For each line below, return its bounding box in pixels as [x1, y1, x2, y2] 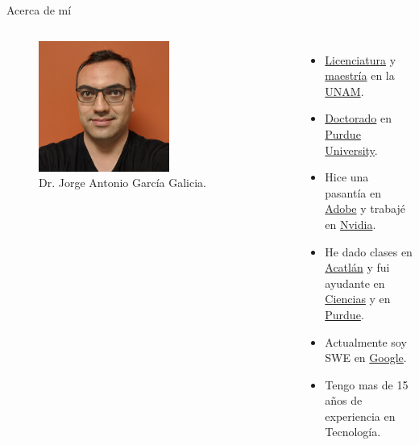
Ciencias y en [325, 290, 391, 307]
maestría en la [325, 67, 395, 84]
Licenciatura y [325, 51, 396, 68]
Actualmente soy [325, 333, 407, 350]
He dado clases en [325, 243, 413, 260]
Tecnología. [325, 423, 381, 440]
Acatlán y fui [325, 259, 390, 276]
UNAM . [325, 82, 364, 99]
